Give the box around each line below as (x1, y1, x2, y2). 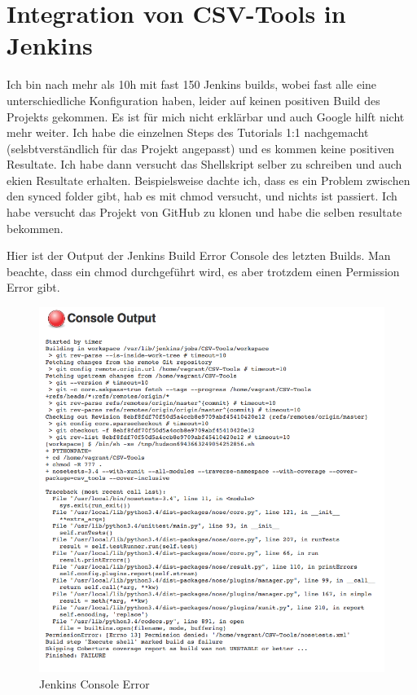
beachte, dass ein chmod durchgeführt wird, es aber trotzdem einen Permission (7, 262, 400, 279)
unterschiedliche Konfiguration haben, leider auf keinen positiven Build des (7, 91, 380, 108)
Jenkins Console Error (39, 675, 150, 692)
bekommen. (7, 219, 64, 236)
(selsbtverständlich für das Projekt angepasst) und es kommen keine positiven (7, 139, 395, 156)
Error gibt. (7, 279, 60, 296)
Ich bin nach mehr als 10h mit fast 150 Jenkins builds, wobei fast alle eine (7, 76, 377, 93)
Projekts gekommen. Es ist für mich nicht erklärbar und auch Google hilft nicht (7, 108, 405, 125)
